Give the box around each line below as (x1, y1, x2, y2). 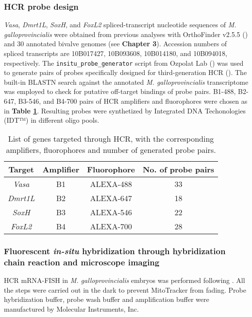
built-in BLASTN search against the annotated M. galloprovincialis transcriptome (4, 76, 249, 87)
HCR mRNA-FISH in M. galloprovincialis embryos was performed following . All (4, 275, 245, 285)
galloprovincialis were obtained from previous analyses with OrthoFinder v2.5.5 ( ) (4, 29, 248, 39)
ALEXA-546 (90, 206, 132, 218)
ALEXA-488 (90, 178, 132, 189)
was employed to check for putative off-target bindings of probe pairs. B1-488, (4, 86, 236, 96)
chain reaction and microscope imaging (4, 256, 160, 268)
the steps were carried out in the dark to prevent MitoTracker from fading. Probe (4, 284, 246, 295)
